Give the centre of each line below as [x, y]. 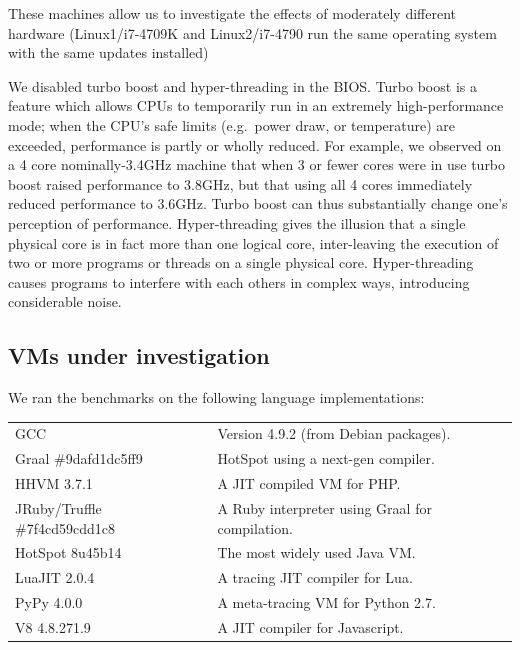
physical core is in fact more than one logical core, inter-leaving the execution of [253, 242]
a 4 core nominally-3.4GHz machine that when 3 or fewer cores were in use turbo [257, 164]
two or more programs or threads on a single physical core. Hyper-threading [241, 262]
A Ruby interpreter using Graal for [324, 507]
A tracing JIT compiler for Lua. [315, 577]
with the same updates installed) [108, 52]
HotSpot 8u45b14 [68, 552]
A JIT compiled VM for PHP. [309, 483]
